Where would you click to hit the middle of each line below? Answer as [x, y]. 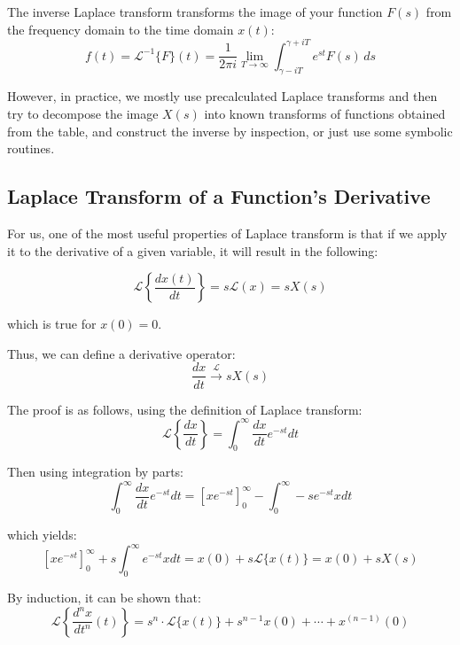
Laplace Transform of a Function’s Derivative [219, 196]
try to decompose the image [83, 114]
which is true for [52, 324]
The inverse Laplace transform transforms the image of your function [195, 12]
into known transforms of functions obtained [325, 114]
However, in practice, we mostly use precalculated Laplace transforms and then [222, 96]
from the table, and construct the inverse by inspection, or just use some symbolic [230, 131]
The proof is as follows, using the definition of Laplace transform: [185, 409]
